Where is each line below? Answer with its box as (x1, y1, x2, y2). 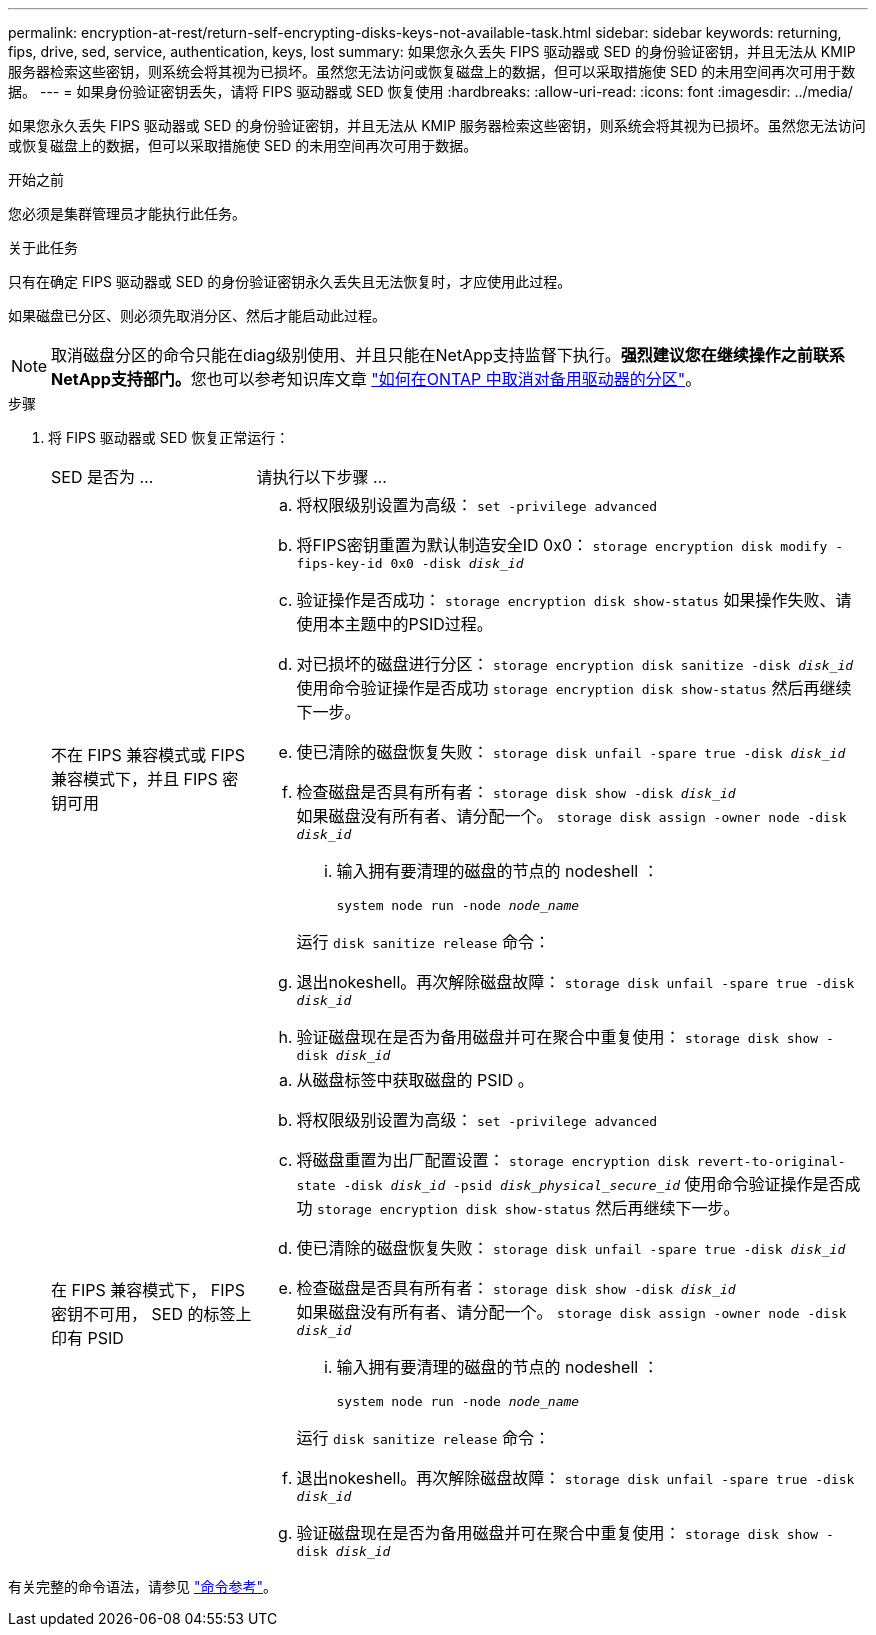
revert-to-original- (696, 1154, 846, 1169)
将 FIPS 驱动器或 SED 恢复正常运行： (48, 429, 290, 446)
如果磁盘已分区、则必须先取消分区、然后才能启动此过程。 (8, 307, 386, 324)
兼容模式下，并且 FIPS (51, 768, 218, 789)
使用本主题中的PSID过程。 (296, 614, 493, 634)
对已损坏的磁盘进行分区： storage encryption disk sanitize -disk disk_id (296, 654, 854, 674)
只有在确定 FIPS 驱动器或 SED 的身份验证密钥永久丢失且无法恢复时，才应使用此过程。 (8, 273, 572, 290)
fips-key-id (296, 556, 383, 571)
